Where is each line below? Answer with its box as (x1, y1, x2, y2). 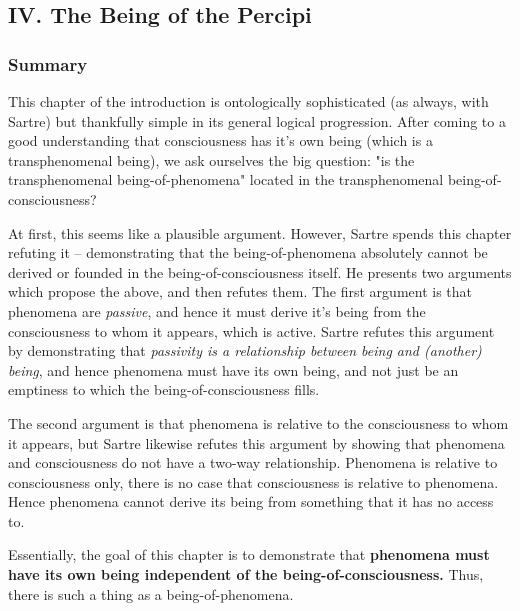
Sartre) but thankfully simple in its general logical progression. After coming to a (8, 110, 506, 131)
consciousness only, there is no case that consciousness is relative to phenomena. (8, 471, 499, 492)
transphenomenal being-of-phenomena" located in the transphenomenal (8, 169, 444, 190)
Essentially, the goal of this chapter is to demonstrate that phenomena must (8, 544, 490, 565)
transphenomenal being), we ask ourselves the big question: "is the (8, 149, 415, 170)
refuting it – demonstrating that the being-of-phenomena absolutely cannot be (8, 242, 488, 263)
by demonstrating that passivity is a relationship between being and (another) (8, 340, 482, 361)
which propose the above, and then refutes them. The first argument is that (8, 281, 473, 302)
